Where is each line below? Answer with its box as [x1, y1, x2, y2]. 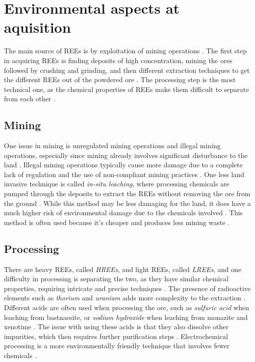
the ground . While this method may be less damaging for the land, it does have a [4, 198, 251, 208]
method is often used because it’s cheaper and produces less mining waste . [4, 217, 229, 227]
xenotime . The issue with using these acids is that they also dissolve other [4, 321, 229, 332]
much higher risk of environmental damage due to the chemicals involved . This [4, 207, 243, 218]
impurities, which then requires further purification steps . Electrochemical [4, 331, 228, 341]
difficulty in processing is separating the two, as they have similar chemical [4, 273, 229, 284]
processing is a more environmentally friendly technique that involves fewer [4, 340, 230, 351]
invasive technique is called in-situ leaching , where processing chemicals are [4, 179, 229, 189]
